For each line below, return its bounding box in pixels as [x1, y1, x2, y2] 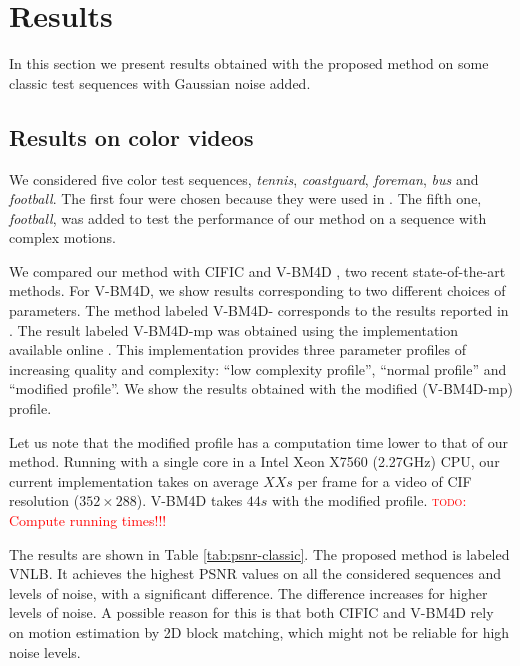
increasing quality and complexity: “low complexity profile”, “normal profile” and [9, 358, 507, 379]
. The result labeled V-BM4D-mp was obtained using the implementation [9, 319, 459, 340]
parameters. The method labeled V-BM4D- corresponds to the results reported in [9, 300, 509, 321]
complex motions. [9, 227, 117, 248]
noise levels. [9, 641, 81, 662]
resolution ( [9, 490, 80, 511]
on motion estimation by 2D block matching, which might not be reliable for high [9, 621, 510, 642]
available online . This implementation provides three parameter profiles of [9, 339, 466, 360]
